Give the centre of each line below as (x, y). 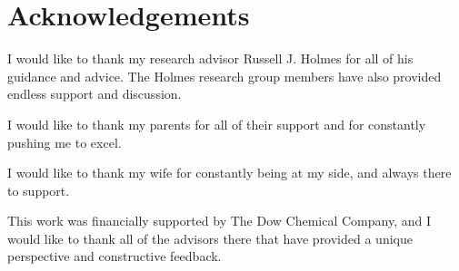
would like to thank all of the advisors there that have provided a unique (210, 238)
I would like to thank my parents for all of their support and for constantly (217, 124)
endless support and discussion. (95, 94)
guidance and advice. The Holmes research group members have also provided (225, 76)
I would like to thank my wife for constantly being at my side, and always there (229, 173)
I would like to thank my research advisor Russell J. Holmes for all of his (210, 58)
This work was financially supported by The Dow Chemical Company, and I (220, 221)
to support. (39, 190)
